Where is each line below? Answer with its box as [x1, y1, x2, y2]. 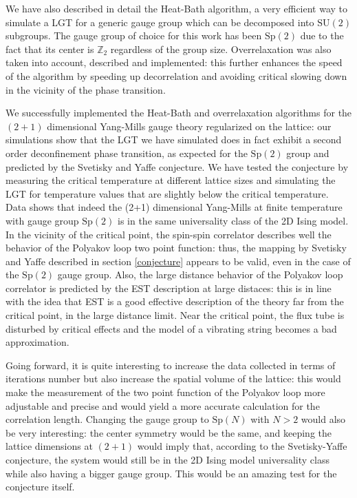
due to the [300, 28, 344, 43]
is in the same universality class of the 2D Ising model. [118, 213, 349, 227]
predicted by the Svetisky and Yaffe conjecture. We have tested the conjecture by [6, 159, 349, 174]
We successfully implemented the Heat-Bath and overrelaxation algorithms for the [6, 105, 352, 120]
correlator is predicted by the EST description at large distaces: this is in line [6, 280, 332, 295]
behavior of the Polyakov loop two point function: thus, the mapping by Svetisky [6, 240, 347, 255]
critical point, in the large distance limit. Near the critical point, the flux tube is [6, 308, 345, 322]
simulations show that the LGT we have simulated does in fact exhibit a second [6, 132, 342, 147]
